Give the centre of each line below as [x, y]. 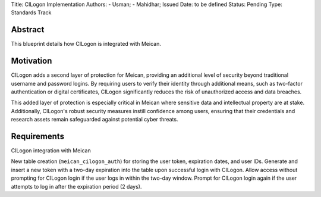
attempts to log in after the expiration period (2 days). [76, 186]
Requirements [38, 136]
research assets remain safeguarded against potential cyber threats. [95, 120]
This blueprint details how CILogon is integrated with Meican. [86, 44]
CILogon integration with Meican [51, 151]
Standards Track [31, 12]
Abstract [28, 30]
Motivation [32, 61]
